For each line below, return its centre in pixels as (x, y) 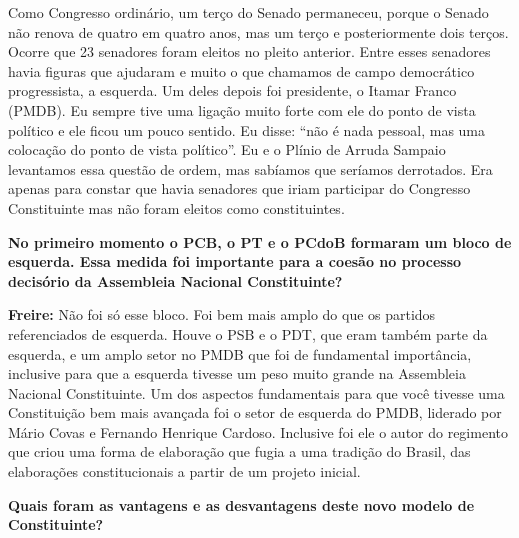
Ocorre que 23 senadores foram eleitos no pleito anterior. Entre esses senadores (249, 51)
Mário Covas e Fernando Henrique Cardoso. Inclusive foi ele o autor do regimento (258, 431)
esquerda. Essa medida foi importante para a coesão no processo (235, 261)
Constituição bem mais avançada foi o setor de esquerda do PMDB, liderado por (255, 412)
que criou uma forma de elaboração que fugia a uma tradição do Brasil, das (239, 451)
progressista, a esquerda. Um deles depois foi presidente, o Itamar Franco (232, 90)
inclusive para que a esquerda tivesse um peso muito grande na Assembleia (237, 373)
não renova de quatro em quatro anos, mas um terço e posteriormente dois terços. (258, 31)
